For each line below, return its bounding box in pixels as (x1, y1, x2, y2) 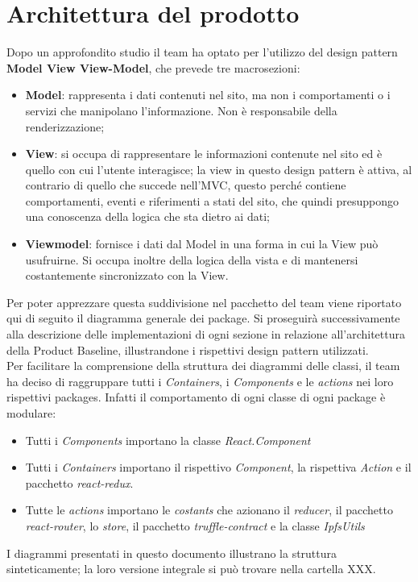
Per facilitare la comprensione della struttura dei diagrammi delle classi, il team (6, 357, 400, 374)
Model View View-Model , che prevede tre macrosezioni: (6, 59, 300, 76)
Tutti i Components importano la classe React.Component (25, 431, 311, 448)
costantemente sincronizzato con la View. (25, 267, 229, 284)
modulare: (6, 405, 56, 421)
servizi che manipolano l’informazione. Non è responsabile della (25, 102, 337, 118)
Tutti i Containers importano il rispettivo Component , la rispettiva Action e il (25, 459, 412, 476)
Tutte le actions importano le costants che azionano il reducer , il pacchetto (25, 501, 393, 518)
